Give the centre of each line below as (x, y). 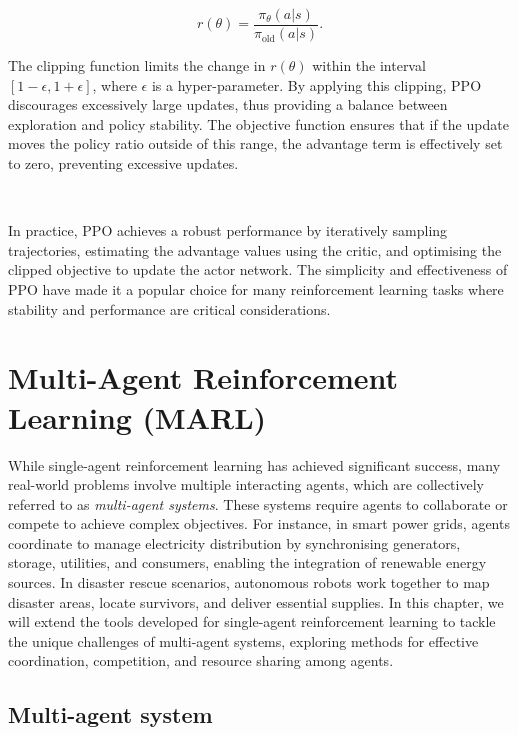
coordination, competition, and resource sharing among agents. (201, 660)
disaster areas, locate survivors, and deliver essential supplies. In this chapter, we (256, 601)
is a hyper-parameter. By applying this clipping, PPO (316, 84)
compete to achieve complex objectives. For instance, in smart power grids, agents (259, 523)
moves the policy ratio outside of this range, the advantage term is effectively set (255, 143)
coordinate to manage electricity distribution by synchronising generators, (234, 542)
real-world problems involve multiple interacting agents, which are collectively (246, 484)
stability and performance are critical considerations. (169, 308)
